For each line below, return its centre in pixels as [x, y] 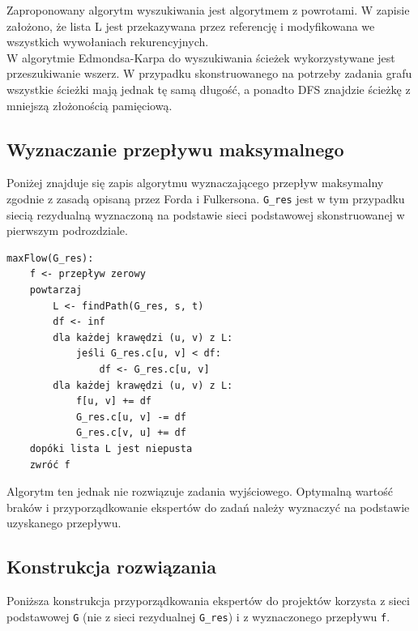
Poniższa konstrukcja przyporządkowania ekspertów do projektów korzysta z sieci [208, 601]
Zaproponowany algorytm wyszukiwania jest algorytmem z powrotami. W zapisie [208, 10]
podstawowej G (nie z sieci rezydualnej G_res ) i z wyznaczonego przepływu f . [198, 616]
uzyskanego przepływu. [64, 523]
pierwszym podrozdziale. [67, 230]
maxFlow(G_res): [50, 258]
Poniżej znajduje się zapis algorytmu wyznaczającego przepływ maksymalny [195, 183]
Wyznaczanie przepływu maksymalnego [175, 149]
